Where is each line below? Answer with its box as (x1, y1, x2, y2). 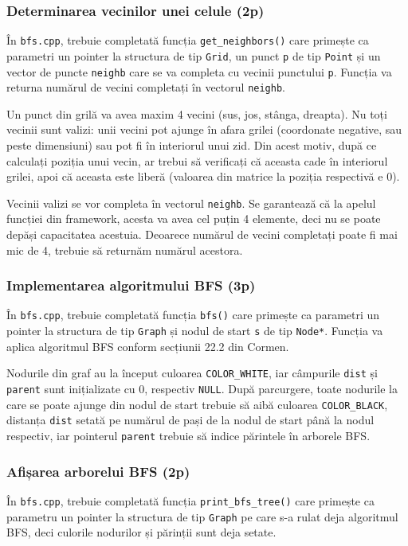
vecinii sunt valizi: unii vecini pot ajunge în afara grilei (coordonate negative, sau (6, 121, 402, 138)
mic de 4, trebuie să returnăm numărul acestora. (6, 241, 243, 258)
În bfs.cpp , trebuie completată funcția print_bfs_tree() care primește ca (6, 492, 375, 509)
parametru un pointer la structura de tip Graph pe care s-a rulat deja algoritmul (6, 508, 398, 525)
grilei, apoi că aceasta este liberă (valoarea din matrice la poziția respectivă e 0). (6, 168, 400, 185)
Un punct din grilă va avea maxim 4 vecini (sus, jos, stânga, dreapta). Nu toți (6, 105, 387, 122)
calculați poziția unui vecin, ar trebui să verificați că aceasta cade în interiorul (6, 152, 388, 169)
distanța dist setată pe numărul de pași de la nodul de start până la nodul (6, 411, 375, 428)
